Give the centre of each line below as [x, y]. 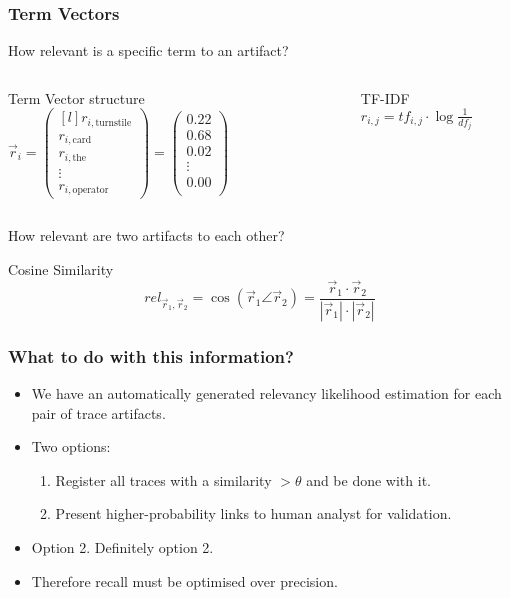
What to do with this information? [151, 355]
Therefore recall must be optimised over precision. [184, 580]
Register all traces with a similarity [163, 479]
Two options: [71, 446]
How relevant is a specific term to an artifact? [148, 50]
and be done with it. [368, 479]
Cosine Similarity [61, 269]
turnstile [113, 122]
